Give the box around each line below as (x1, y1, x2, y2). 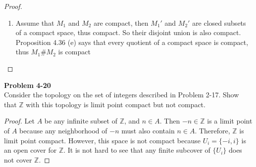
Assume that (15, 17, 54, 28)
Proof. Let (4, 116, 35, 126)
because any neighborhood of (19, 125, 107, 135)
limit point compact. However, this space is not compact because (4, 135, 201, 145)
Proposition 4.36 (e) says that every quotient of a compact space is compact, (15, 37, 249, 47)
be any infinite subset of (44, 116, 117, 126)
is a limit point (207, 116, 253, 126)
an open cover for (4, 145, 57, 155)
